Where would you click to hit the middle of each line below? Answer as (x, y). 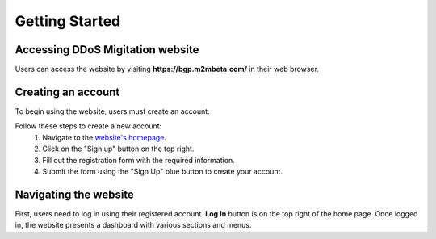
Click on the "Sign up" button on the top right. (118, 149)
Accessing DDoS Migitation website (107, 50)
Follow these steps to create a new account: (88, 126)
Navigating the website (75, 194)
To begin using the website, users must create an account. (112, 111)
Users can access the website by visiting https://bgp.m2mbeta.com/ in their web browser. (167, 69)
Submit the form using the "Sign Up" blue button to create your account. (162, 171)
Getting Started (68, 21)
